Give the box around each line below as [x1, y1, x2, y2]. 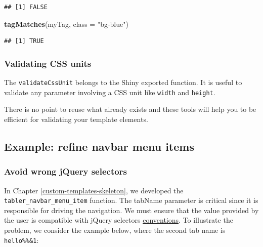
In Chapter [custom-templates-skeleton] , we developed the [4, 185, 184, 195]
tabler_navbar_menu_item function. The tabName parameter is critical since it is [4, 195, 258, 205]
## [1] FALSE [4, 4, 48, 11]
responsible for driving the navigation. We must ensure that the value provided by [4, 204, 259, 215]
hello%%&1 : [4, 234, 39, 245]
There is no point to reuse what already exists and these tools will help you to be [4, 104, 256, 114]
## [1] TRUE [4, 37, 44, 45]
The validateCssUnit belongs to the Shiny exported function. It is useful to [4, 77, 242, 87]
